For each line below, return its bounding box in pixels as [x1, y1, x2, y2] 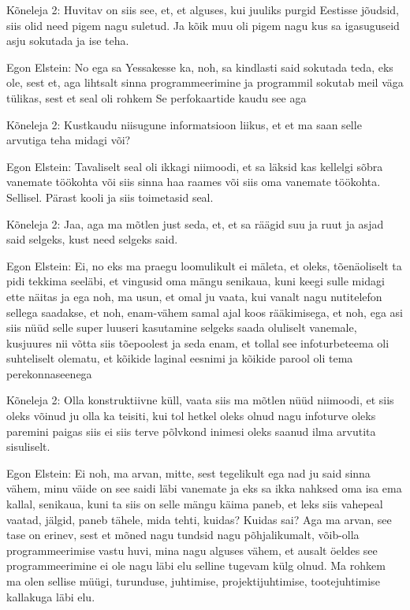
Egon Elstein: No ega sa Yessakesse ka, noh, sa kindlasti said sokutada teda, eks [6, 58, 393, 75]
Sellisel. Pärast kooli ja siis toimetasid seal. [6, 188, 214, 205]
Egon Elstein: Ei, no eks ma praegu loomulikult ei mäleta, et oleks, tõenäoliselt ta [6, 257, 402, 273]
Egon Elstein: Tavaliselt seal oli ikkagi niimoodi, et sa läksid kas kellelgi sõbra [6, 158, 383, 174]
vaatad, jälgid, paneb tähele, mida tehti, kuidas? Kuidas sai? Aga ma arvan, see [6, 511, 392, 527]
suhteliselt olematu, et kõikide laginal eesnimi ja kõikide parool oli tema [6, 350, 353, 366]
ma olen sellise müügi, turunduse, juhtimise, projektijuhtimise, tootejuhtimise [6, 573, 380, 589]
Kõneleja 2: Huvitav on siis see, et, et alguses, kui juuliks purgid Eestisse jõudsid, [6, 2, 400, 17]
